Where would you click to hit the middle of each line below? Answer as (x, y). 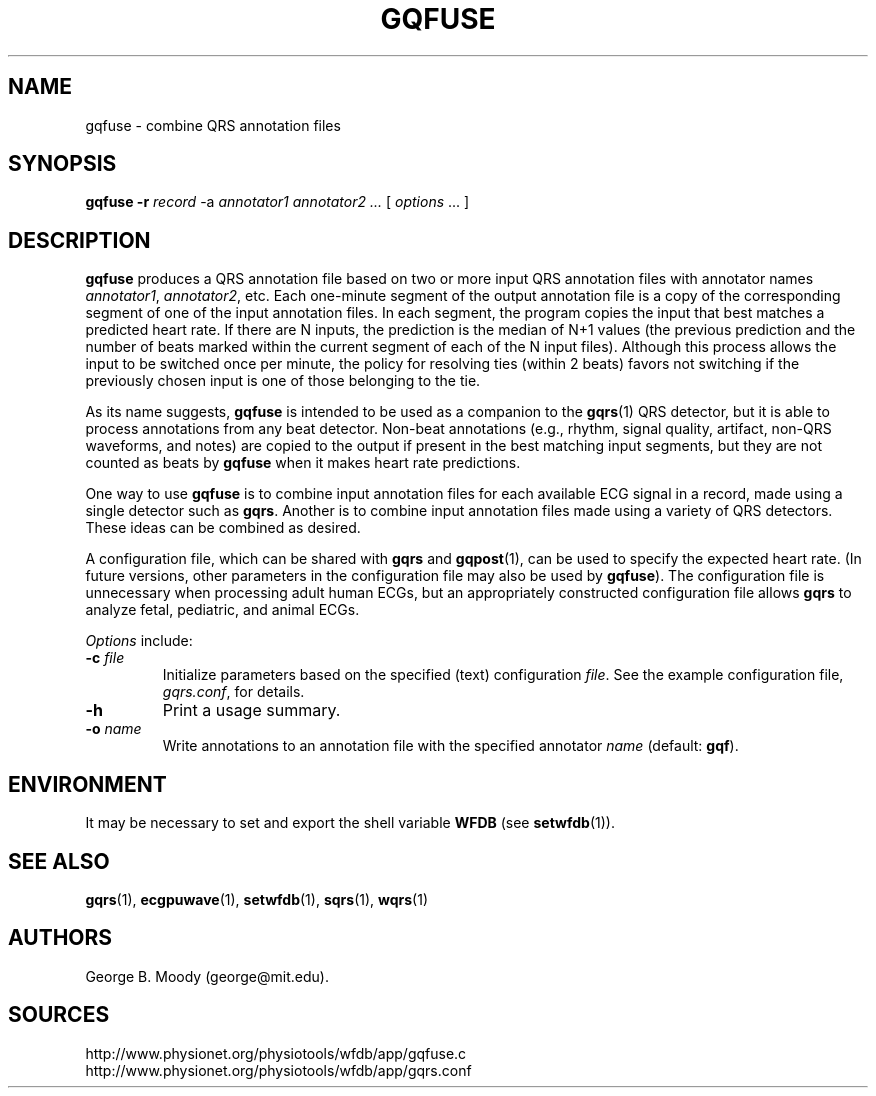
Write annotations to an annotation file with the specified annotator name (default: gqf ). (450, 746)
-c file (105, 658)
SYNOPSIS (62, 164)
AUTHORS (60, 938)
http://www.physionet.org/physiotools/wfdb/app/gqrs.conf (278, 1070)
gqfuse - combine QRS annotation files (213, 125)
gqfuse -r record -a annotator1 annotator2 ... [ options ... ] (277, 202)
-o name (113, 729)
